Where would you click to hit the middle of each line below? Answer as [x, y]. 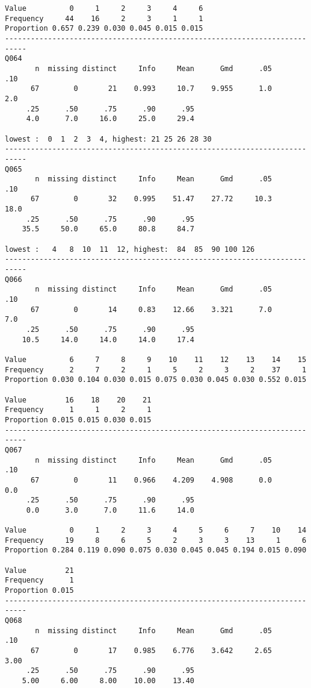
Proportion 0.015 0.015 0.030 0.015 [78, 420]
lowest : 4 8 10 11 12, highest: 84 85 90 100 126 [130, 249]
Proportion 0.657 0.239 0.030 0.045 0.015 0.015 [104, 29]
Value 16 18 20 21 [78, 400]
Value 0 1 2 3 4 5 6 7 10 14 [156, 530]
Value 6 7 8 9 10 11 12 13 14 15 [156, 359]
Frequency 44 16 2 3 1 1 [104, 18]
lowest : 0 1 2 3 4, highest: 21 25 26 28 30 [108, 139]
